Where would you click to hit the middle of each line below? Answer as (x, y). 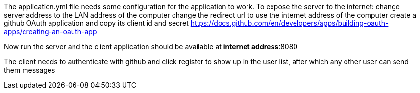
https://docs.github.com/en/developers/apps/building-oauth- (289, 23)
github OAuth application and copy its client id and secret (96, 23)
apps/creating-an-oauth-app (50, 31)
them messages (30, 70)
